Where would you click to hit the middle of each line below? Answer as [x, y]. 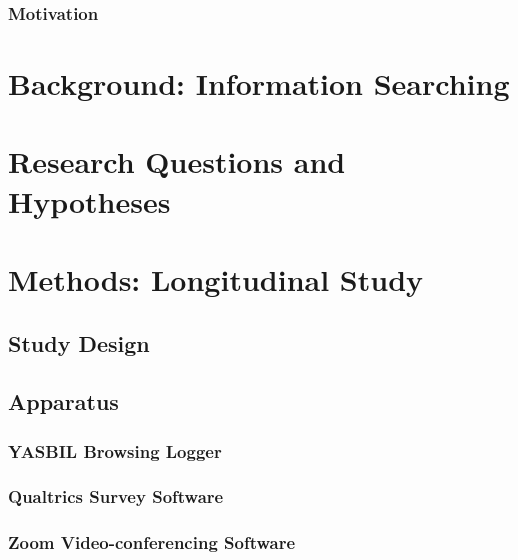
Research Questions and [177, 161]
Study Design [79, 342]
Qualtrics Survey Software [116, 496]
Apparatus [63, 401]
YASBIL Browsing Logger [115, 450]
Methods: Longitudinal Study [216, 278]
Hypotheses [89, 200]
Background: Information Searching [259, 83]
